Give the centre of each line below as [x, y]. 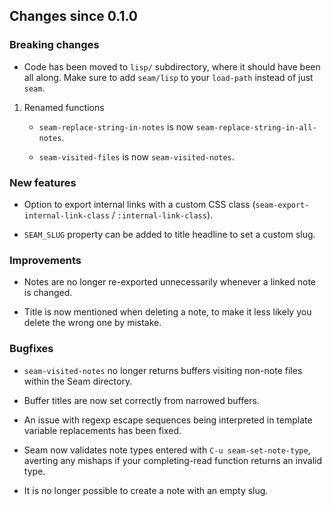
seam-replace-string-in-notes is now [116, 126]
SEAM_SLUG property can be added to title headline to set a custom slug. [169, 234]
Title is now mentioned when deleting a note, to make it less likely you [167, 312]
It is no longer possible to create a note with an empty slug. [146, 490]
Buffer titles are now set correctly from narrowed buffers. [141, 400]
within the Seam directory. [78, 381]
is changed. [48, 293]
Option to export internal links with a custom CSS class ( [139, 204]
